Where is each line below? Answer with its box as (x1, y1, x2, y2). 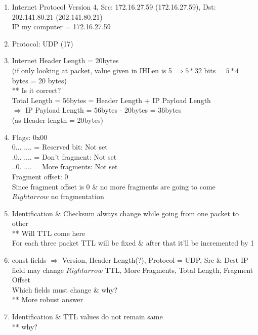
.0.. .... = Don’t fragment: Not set (12, 151, 117, 162)
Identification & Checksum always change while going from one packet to (12, 208, 239, 218)
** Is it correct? (12, 85, 61, 95)
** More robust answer (12, 294, 83, 305)
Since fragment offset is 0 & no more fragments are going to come (12, 181, 216, 192)
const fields (12, 255, 47, 265)
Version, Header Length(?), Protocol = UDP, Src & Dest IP (62, 255, 248, 265)
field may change (12, 264, 64, 275)
